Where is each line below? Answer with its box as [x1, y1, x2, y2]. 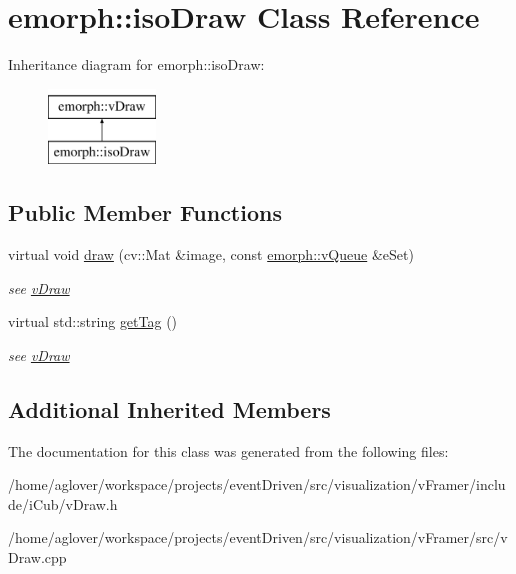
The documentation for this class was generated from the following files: [8, 440, 449, 461]
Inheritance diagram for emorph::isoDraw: [8, 54, 265, 75]
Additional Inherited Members [8, 393, 331, 424]
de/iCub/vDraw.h [8, 493, 118, 514]
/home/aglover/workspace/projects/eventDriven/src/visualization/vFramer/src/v [8, 527, 508, 548]
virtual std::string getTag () [8, 311, 178, 332]
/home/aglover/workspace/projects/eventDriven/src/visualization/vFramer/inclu [8, 474, 506, 495]
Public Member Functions [8, 197, 282, 228]
